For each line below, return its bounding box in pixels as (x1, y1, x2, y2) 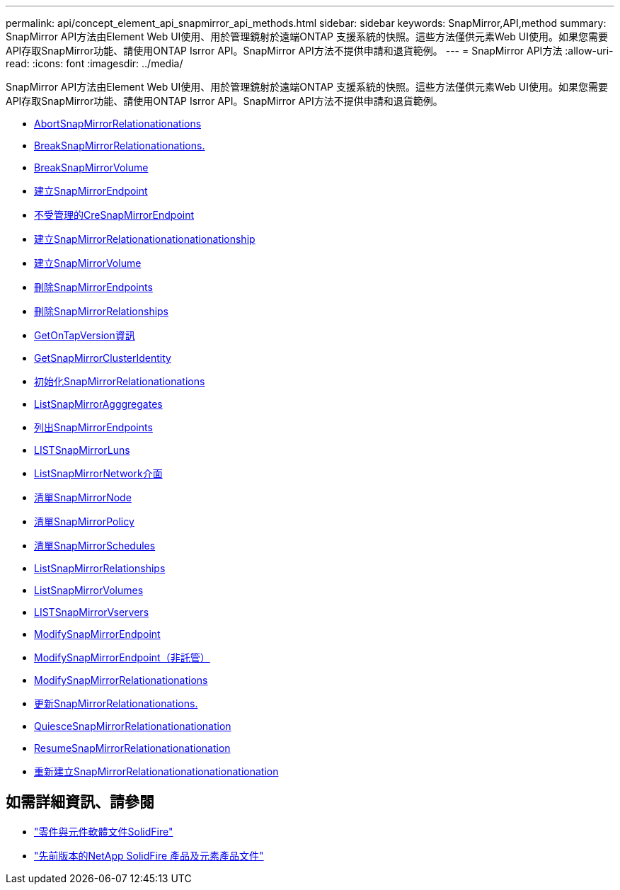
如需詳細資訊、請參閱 (6, 793, 154, 811)
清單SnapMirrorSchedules (34, 540, 156, 552)
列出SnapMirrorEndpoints (34, 421, 153, 433)
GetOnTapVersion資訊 (34, 329, 135, 341)
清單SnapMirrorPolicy (34, 515, 134, 527)
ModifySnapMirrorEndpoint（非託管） (34, 651, 210, 663)
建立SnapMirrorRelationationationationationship (34, 233, 256, 245)
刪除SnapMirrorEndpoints (34, 281, 153, 293)
